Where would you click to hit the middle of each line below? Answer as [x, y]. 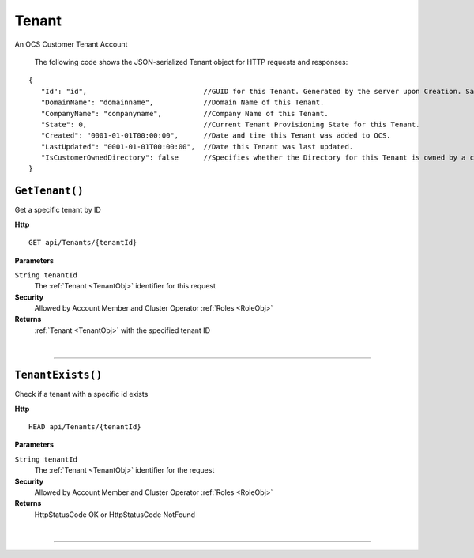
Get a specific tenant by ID [58, 210]
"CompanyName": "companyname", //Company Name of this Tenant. [184, 113]
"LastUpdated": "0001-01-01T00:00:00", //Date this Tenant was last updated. [197, 147]
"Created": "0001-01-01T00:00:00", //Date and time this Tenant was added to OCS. [216, 136]
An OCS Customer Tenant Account [71, 44]
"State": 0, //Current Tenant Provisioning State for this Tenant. [230, 124]
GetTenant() [49, 191]
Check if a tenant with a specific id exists [81, 394]
